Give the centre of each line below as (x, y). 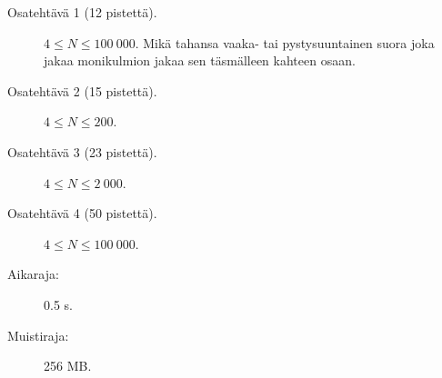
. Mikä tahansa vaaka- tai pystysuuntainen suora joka (285, 42)
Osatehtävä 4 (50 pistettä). (82, 213)
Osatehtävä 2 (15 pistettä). (82, 90)
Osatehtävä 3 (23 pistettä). (82, 151)
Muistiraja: (38, 335)
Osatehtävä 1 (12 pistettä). (82, 12)
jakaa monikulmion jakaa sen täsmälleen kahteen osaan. (200, 60)
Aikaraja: (33, 274)
